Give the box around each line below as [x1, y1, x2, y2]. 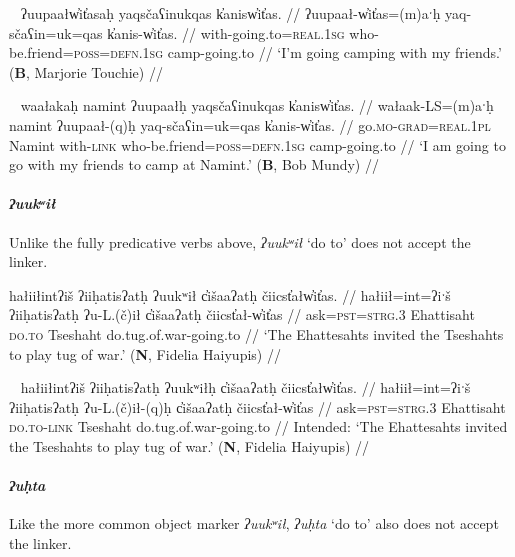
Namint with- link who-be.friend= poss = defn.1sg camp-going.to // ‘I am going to [9, 134, 506, 155]
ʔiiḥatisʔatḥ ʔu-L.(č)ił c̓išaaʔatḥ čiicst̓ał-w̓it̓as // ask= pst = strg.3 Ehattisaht [9, 304, 475, 325]
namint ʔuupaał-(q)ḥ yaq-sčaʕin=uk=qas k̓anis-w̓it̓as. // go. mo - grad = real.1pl [9, 114, 491, 135]
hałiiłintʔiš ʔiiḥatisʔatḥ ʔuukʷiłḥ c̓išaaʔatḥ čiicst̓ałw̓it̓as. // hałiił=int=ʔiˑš [20, 377, 471, 398]
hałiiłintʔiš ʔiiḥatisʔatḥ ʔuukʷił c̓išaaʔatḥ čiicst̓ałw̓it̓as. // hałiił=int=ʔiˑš [9, 284, 451, 305]
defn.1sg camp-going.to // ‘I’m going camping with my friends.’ [110, 42, 502, 63]
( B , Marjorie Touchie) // [9, 61, 163, 82]
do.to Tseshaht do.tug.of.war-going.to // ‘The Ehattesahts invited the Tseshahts [9, 323, 504, 344]
